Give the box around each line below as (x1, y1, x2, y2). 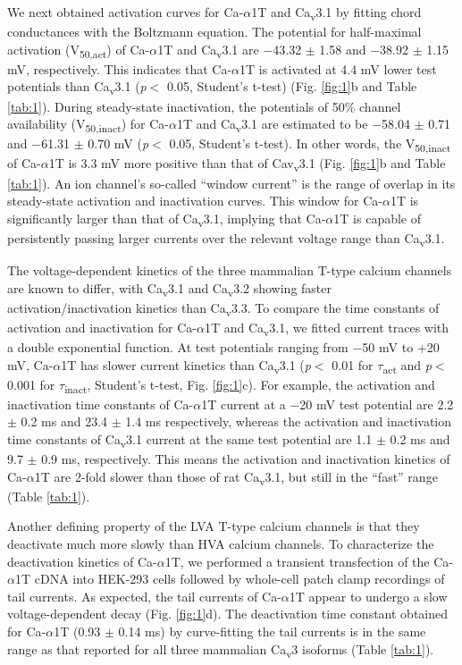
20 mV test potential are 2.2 (299, 394, 454, 413)
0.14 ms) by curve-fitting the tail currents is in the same (118, 621, 426, 640)
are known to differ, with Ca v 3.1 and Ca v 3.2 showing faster (7, 278, 332, 299)
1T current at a (201, 394, 286, 413)
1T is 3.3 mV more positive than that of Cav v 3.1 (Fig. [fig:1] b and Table (48, 154, 446, 175)
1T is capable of (333, 208, 422, 227)
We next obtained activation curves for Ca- (7, 3, 244, 21)
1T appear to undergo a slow (289, 586, 448, 605)
